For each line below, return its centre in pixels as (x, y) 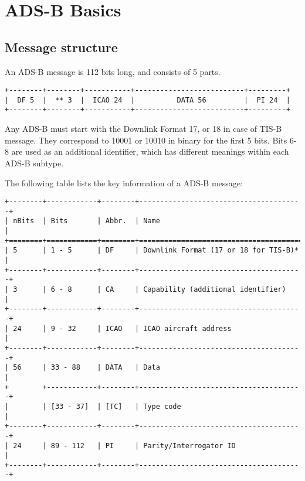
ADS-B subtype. (34, 163)
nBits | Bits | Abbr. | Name (87, 221)
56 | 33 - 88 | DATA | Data (87, 368)
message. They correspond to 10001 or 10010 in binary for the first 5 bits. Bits (146, 140)
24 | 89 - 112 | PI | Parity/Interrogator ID (124, 446)
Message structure (61, 47)
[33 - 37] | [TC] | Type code (116, 406)
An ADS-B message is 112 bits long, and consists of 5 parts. (113, 71)
